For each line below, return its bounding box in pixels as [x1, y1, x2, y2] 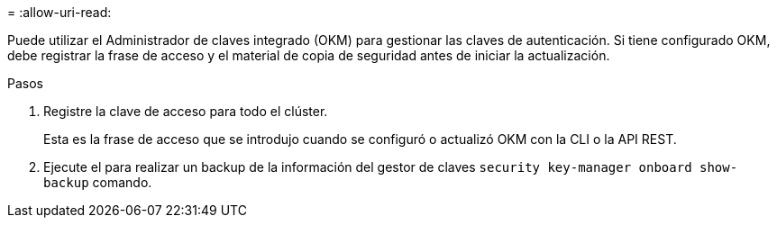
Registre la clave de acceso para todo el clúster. [43, 103, 328, 119]
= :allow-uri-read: [7, 4, 112, 20]
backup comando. [43, 175, 152, 190]
